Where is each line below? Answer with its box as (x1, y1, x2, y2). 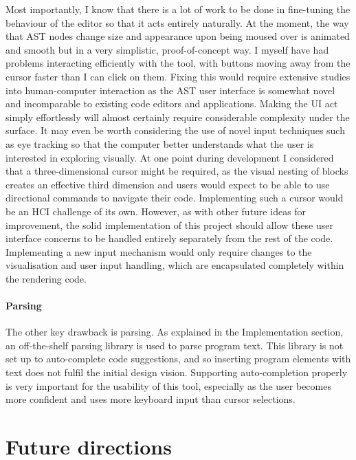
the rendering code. (5, 271, 87, 285)
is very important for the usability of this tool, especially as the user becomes (5, 378, 331, 393)
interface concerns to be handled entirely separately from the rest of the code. (5, 231, 333, 245)
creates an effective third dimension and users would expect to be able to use (5, 177, 330, 191)
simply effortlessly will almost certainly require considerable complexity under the (5, 109, 350, 124)
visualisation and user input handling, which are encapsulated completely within (5, 258, 344, 272)
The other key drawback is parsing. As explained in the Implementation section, (5, 325, 344, 339)
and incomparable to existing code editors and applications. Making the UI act (5, 96, 338, 111)
